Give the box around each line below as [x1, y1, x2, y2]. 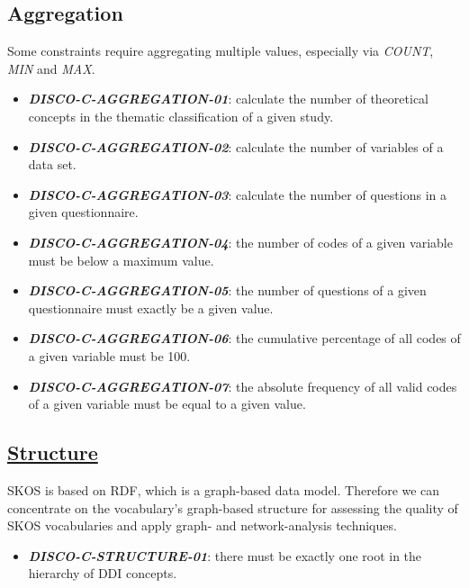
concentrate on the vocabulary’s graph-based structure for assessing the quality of [7, 498, 458, 517]
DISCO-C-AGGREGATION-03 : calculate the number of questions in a [28, 185, 446, 204]
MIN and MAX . [7, 59, 95, 77]
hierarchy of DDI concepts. [28, 564, 177, 583]
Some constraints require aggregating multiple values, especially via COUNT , [7, 41, 434, 60]
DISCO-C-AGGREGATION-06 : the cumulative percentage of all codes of [28, 329, 461, 348]
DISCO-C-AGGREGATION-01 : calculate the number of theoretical [28, 89, 429, 108]
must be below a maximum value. [28, 250, 214, 269]
